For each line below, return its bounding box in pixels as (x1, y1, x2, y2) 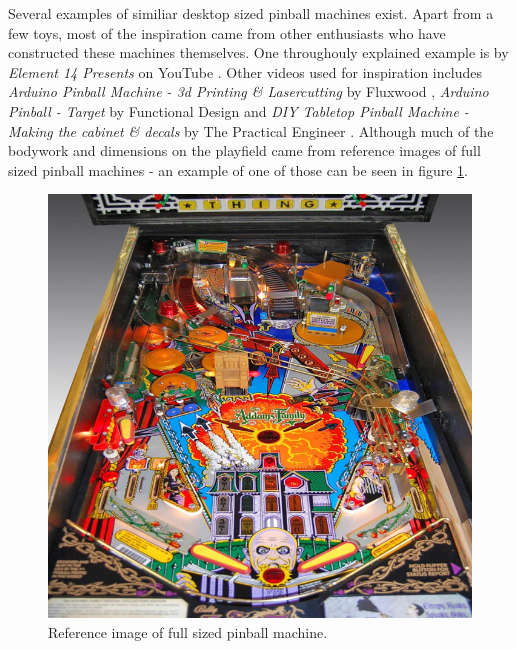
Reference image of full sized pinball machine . (48, 621, 328, 642)
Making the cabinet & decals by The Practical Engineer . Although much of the (8, 120, 494, 141)
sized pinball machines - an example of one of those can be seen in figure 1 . (8, 159, 468, 180)
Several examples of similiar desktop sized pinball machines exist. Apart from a (8, 3, 494, 23)
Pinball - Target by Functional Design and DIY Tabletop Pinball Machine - (8, 100, 469, 121)
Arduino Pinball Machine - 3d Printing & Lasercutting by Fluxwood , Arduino (8, 81, 489, 102)
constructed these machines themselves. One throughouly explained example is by (8, 42, 509, 63)
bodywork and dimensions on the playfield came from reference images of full (8, 140, 481, 161)
